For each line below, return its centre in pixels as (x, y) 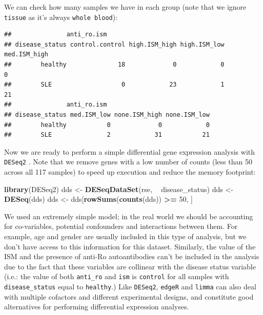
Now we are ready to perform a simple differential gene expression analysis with (130, 151)
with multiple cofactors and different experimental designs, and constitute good (129, 296)
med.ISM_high (26, 55)
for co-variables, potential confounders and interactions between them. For (121, 226)
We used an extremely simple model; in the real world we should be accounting (129, 216)
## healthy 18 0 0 (114, 65)
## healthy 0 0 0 (107, 125)
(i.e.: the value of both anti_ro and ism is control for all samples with (117, 276)
